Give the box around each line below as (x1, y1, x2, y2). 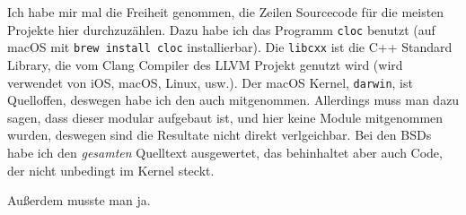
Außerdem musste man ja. (7, 191, 151, 210)
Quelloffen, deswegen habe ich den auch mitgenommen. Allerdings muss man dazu (7, 90, 460, 109)
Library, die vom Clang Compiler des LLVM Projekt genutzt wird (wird (7, 55, 403, 73)
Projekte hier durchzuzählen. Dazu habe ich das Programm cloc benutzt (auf (7, 20, 435, 39)
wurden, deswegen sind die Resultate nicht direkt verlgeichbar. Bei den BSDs (7, 125, 432, 144)
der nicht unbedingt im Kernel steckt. (7, 160, 215, 179)
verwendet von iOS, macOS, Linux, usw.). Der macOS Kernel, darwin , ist (7, 73, 413, 91)
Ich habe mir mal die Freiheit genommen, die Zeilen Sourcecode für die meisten (7, 3, 444, 21)
